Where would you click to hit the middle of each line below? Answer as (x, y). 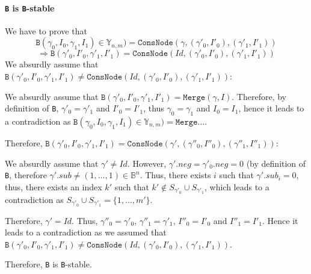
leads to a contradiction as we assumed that (86, 232)
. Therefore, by (259, 96)
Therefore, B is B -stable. (48, 264)
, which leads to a (237, 186)
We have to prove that (46, 30)
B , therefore (26, 175)
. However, (147, 163)
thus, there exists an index (54, 186)
